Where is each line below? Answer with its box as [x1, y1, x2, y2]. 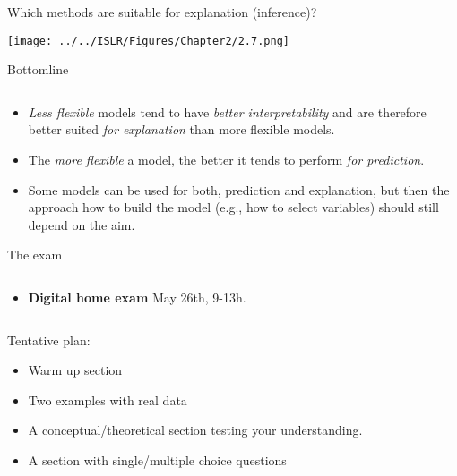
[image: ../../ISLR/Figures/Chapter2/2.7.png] [7, 34, 289, 47]
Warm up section [28, 361, 123, 379]
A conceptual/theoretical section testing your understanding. [28, 421, 363, 439]
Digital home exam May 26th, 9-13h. [28, 288, 246, 306]
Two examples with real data [28, 390, 187, 409]
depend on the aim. [28, 215, 135, 234]
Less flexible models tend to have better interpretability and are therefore [28, 102, 427, 121]
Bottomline [7, 60, 69, 79]
